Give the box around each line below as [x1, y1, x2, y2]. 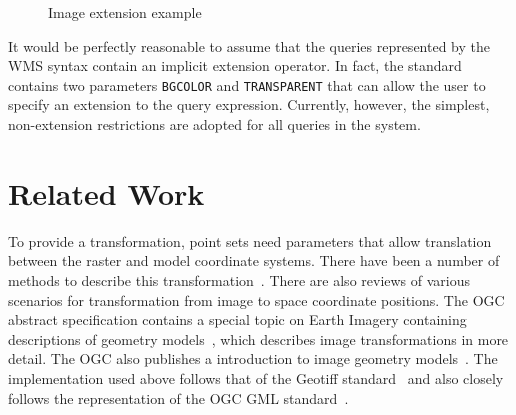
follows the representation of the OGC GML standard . [8, 387, 349, 408]
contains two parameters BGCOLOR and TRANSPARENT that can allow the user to [8, 74, 486, 95]
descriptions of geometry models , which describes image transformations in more [8, 328, 509, 349]
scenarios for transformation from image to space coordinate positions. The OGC [8, 289, 505, 310]
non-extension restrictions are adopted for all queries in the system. [8, 114, 421, 135]
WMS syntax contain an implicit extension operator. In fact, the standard [8, 55, 462, 76]
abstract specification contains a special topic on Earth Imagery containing [8, 309, 467, 330]
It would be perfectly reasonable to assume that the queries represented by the [8, 35, 490, 56]
